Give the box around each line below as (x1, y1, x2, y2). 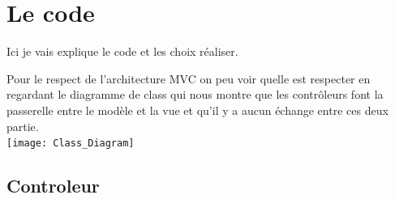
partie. (6, 117, 39, 134)
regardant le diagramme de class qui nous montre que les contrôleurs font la (6, 86, 384, 103)
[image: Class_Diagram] (6, 138, 135, 150)
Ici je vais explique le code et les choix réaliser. (6, 43, 238, 60)
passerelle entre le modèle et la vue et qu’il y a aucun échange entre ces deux (6, 101, 389, 118)
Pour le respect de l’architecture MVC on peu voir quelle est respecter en (6, 70, 371, 87)
